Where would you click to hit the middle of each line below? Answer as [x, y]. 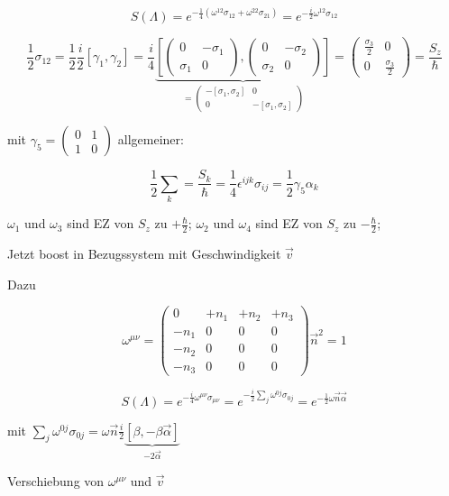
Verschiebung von [56, 480]
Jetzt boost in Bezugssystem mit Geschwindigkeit [144, 254]
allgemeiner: [151, 139]
